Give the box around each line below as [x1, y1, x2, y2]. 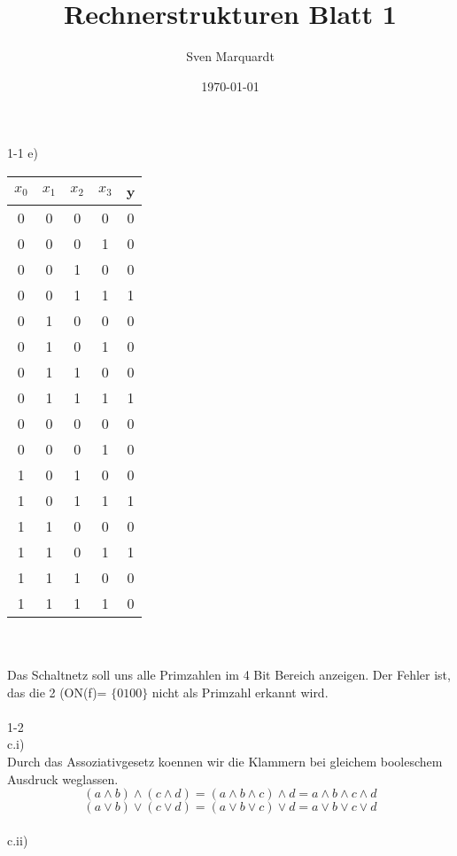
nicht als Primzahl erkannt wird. [151, 682, 329, 701]
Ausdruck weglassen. [7, 769, 119, 788]
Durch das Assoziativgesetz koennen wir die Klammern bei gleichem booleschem [7, 752, 443, 771]
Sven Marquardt [186, 47, 275, 66]
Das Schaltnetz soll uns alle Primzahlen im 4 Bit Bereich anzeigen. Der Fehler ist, [7, 665, 451, 684]
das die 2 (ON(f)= [7, 682, 107, 701]
